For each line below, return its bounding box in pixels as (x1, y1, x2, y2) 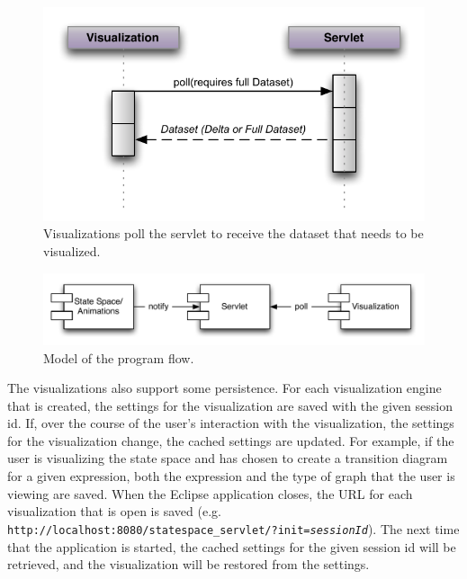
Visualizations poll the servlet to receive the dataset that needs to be (43, 224, 424, 243)
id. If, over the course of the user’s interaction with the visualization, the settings (7, 414, 454, 432)
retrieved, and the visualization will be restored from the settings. (7, 555, 370, 574)
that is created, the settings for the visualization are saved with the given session (7, 396, 453, 414)
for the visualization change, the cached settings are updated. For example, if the (7, 431, 454, 450)
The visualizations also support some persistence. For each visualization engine (7, 379, 442, 397)
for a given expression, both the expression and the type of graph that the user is (7, 467, 455, 485)
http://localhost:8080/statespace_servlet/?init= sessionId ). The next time (7, 519, 460, 538)
